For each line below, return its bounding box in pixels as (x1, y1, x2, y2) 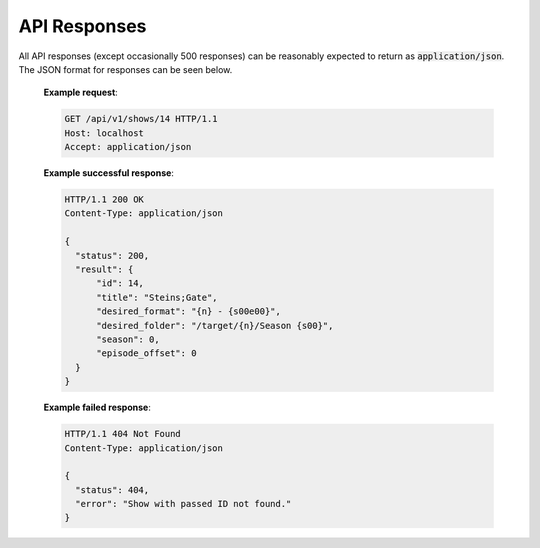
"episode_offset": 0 (96, 348, 197, 359)
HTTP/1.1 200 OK (64, 194, 145, 205)
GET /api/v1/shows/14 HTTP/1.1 (64, 113, 219, 125)
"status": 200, (75, 250, 150, 261)
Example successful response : (43, 167, 175, 179)
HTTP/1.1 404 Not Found (64, 428, 182, 440)
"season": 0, (96, 333, 160, 345)
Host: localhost (64, 127, 145, 139)
